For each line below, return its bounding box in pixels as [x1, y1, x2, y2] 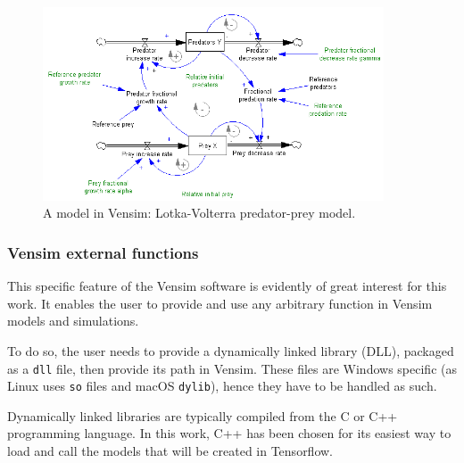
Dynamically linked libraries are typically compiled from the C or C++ [7, 406, 398, 425]
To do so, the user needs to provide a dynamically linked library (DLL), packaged [7, 341, 454, 360]
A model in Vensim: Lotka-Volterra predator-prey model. [43, 203, 356, 222]
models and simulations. [7, 311, 139, 330]
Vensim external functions [7, 241, 199, 263]
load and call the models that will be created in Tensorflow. [7, 442, 334, 460]
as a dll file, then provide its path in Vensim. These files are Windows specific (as [7, 359, 457, 377]
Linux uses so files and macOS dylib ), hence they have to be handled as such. [7, 376, 437, 395]
